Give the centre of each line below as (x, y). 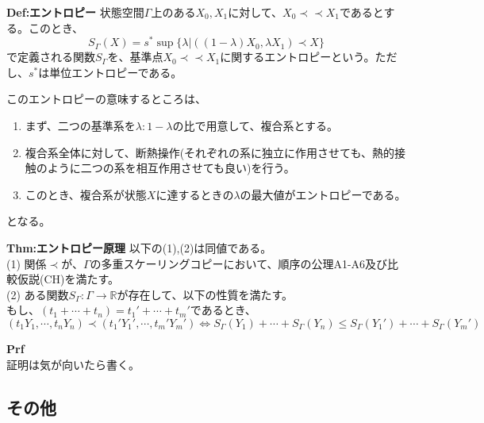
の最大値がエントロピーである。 (323, 194)
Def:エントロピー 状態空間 (75, 12)
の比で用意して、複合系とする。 (255, 126)
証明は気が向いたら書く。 (73, 364)
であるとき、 (223, 310)
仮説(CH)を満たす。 (68, 279)
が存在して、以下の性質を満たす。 (205, 294)
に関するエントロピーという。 (298, 57)
